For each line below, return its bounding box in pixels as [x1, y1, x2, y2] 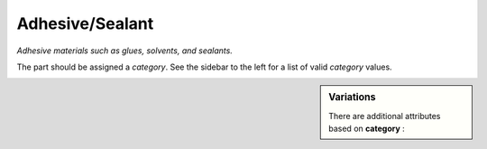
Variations [328, 91, 376, 104]
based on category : [328, 123, 405, 134]
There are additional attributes [328, 110, 441, 121]
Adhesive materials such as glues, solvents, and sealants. [16, 45, 234, 56]
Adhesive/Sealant [16, 14, 154, 33]
